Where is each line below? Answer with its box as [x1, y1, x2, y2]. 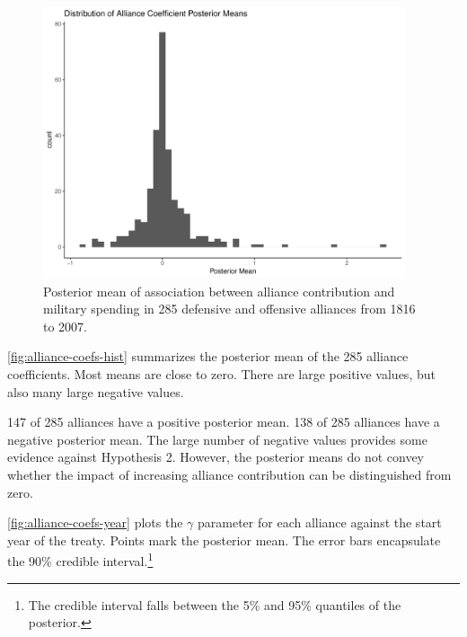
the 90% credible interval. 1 [7, 549, 154, 571]
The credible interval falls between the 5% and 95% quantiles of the [28, 595, 401, 614]
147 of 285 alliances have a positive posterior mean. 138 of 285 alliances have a [7, 412, 440, 431]
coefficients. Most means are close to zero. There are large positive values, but [7, 365, 436, 384]
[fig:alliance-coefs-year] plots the [7, 513, 183, 532]
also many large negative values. [7, 382, 184, 401]
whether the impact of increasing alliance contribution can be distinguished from [7, 465, 452, 484]
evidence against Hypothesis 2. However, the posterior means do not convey [7, 447, 425, 466]
